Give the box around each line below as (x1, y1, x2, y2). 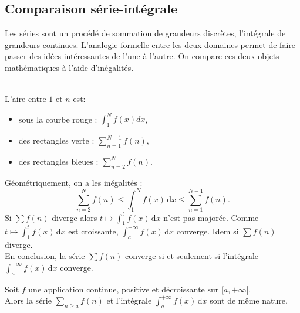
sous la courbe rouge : (18, 113, 97, 125)
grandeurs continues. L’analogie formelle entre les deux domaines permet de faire (5, 38, 295, 50)
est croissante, (68, 224, 119, 237)
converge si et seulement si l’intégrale (125, 250, 259, 262)
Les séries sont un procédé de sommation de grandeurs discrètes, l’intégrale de (5, 27, 286, 39)
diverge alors (52, 211, 97, 223)
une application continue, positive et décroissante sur (28, 283, 219, 295)
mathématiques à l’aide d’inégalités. (5, 61, 134, 73)
